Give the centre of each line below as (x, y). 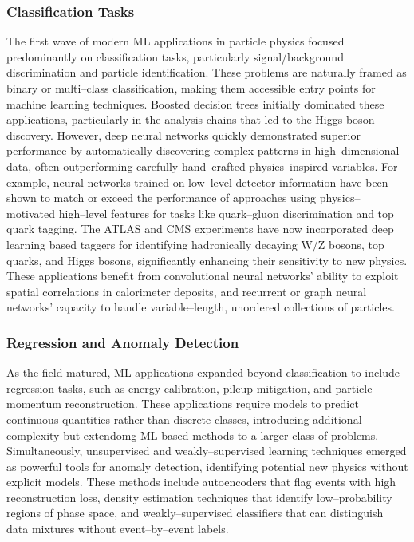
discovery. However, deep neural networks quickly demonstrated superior (183, 135)
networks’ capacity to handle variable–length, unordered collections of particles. (201, 307)
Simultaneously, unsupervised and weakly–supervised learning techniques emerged (207, 451)
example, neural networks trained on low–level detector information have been (197, 182)
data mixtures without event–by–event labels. (118, 529)
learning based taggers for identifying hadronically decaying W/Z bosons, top (195, 244)
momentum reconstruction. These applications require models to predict (183, 404)
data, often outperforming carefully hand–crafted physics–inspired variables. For (202, 166)
